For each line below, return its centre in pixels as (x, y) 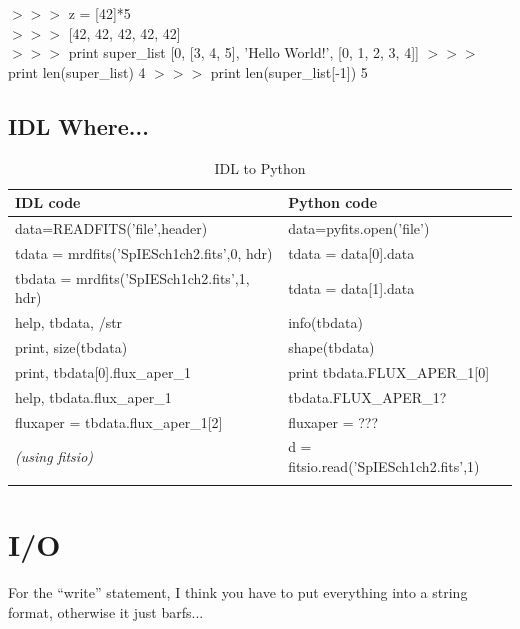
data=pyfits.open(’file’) (359, 228)
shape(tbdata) (331, 346)
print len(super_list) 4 (77, 71)
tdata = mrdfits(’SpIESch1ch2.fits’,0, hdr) (144, 252)
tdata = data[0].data (351, 252)
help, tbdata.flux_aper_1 (93, 396)
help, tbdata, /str (69, 322)
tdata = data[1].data (351, 287)
